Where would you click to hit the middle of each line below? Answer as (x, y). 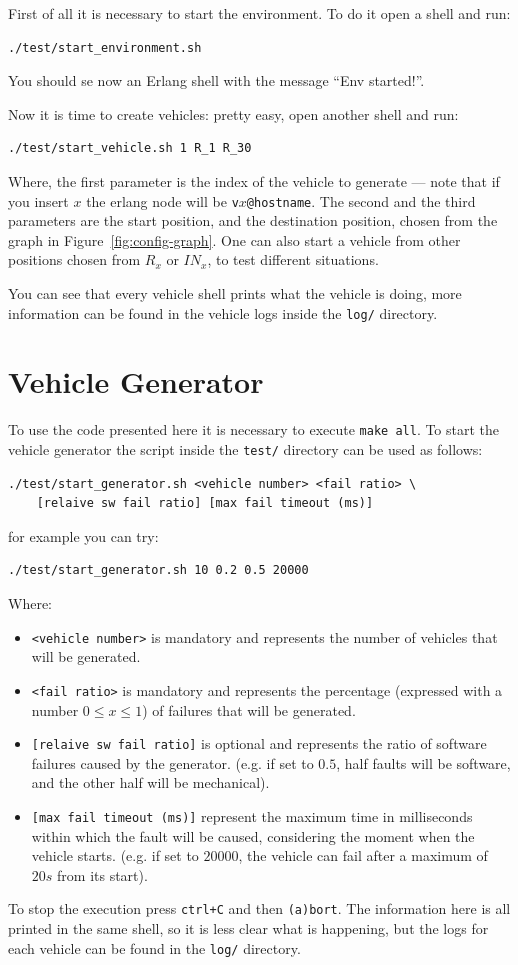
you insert (38, 200)
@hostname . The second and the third (361, 200)
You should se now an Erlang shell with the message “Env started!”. (216, 80)
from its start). (102, 874)
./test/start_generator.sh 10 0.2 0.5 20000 (158, 570)
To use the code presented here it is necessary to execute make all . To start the (254, 429)
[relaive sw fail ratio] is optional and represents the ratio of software (259, 743)
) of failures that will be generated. (249, 709)
